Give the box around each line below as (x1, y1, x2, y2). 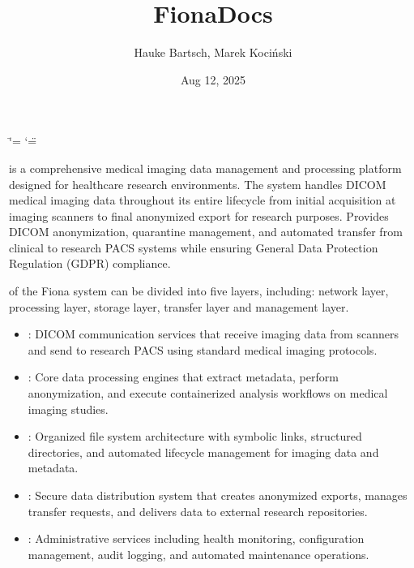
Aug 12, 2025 (180, 71, 246, 88)
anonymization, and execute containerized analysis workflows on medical (28, 385, 388, 402)
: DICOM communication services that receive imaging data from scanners (28, 325, 399, 342)
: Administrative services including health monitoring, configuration (28, 530, 365, 547)
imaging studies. (28, 400, 109, 417)
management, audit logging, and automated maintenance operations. (28, 545, 369, 562)
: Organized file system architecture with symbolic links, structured (28, 428, 362, 445)
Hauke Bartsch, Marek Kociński (134, 44, 292, 61)
